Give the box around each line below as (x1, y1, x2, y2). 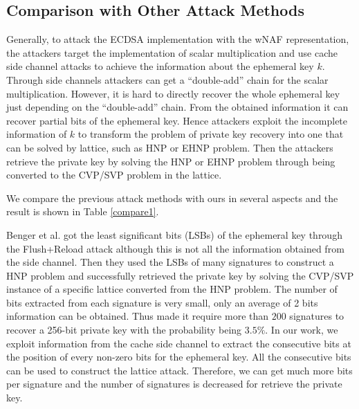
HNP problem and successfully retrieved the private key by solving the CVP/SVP (6, 268, 354, 282)
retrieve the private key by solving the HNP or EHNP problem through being (6, 154, 335, 168)
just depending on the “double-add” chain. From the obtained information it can (6, 100, 349, 114)
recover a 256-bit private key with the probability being (6, 322, 242, 337)
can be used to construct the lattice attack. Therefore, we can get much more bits (6, 363, 353, 377)
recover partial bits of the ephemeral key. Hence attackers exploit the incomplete (6, 113, 348, 127)
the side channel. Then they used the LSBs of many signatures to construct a (6, 255, 334, 269)
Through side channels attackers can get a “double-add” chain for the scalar (6, 72, 329, 87)
